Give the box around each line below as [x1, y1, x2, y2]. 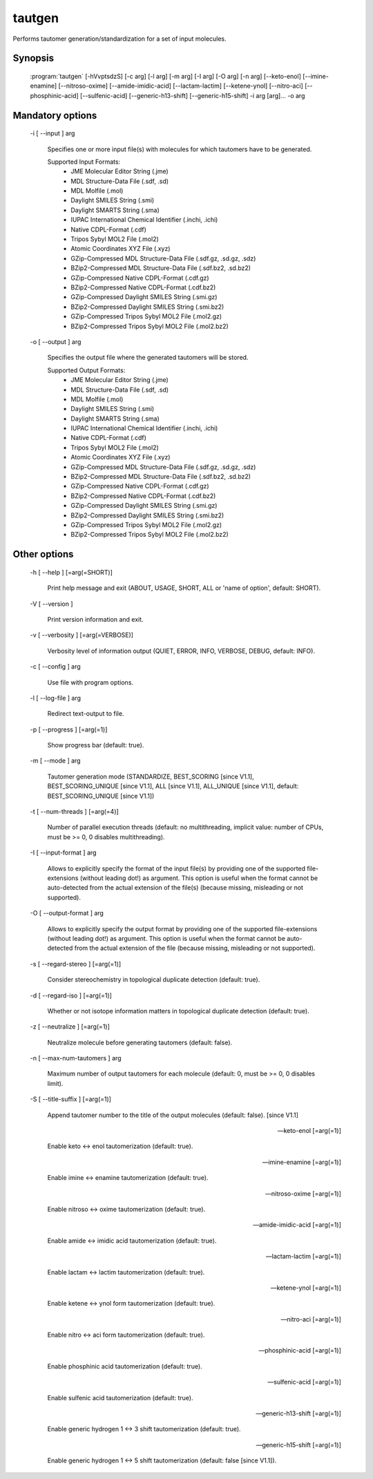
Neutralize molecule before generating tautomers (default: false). [47, 1038, 233, 1047]
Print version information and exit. [47, 615, 144, 623]
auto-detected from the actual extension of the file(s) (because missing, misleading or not [47, 884, 304, 892]
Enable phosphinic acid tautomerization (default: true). [47, 1362, 203, 1371]
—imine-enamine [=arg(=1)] [262, 1158, 341, 1166]
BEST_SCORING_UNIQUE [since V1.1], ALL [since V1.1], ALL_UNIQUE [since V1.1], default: [47, 782, 299, 790]
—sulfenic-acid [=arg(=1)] [267, 1378, 341, 1386]
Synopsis [12, 53, 55, 64]
